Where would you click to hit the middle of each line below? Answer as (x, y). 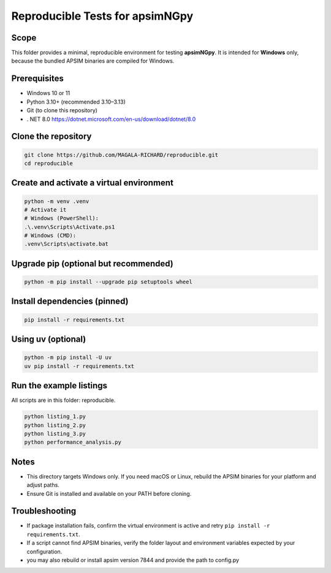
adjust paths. (43, 485)
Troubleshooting (44, 511)
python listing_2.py (55, 425)
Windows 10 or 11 (48, 93)
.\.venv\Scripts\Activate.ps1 (70, 227)
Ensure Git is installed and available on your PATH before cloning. (109, 493)
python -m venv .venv (57, 201)
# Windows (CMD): (50, 236)
